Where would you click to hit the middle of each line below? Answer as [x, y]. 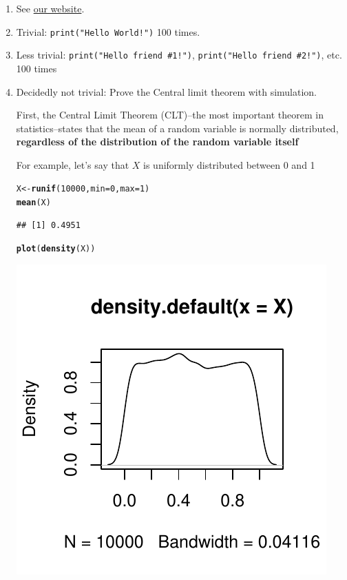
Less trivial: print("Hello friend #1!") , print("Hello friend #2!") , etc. [179, 55]
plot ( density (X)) [56, 249]
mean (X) [33, 203]
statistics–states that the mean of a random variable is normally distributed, [177, 128]
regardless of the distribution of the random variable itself [157, 142]
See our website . [50, 8]
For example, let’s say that [73, 164]
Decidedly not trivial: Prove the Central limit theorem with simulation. [166, 91]
